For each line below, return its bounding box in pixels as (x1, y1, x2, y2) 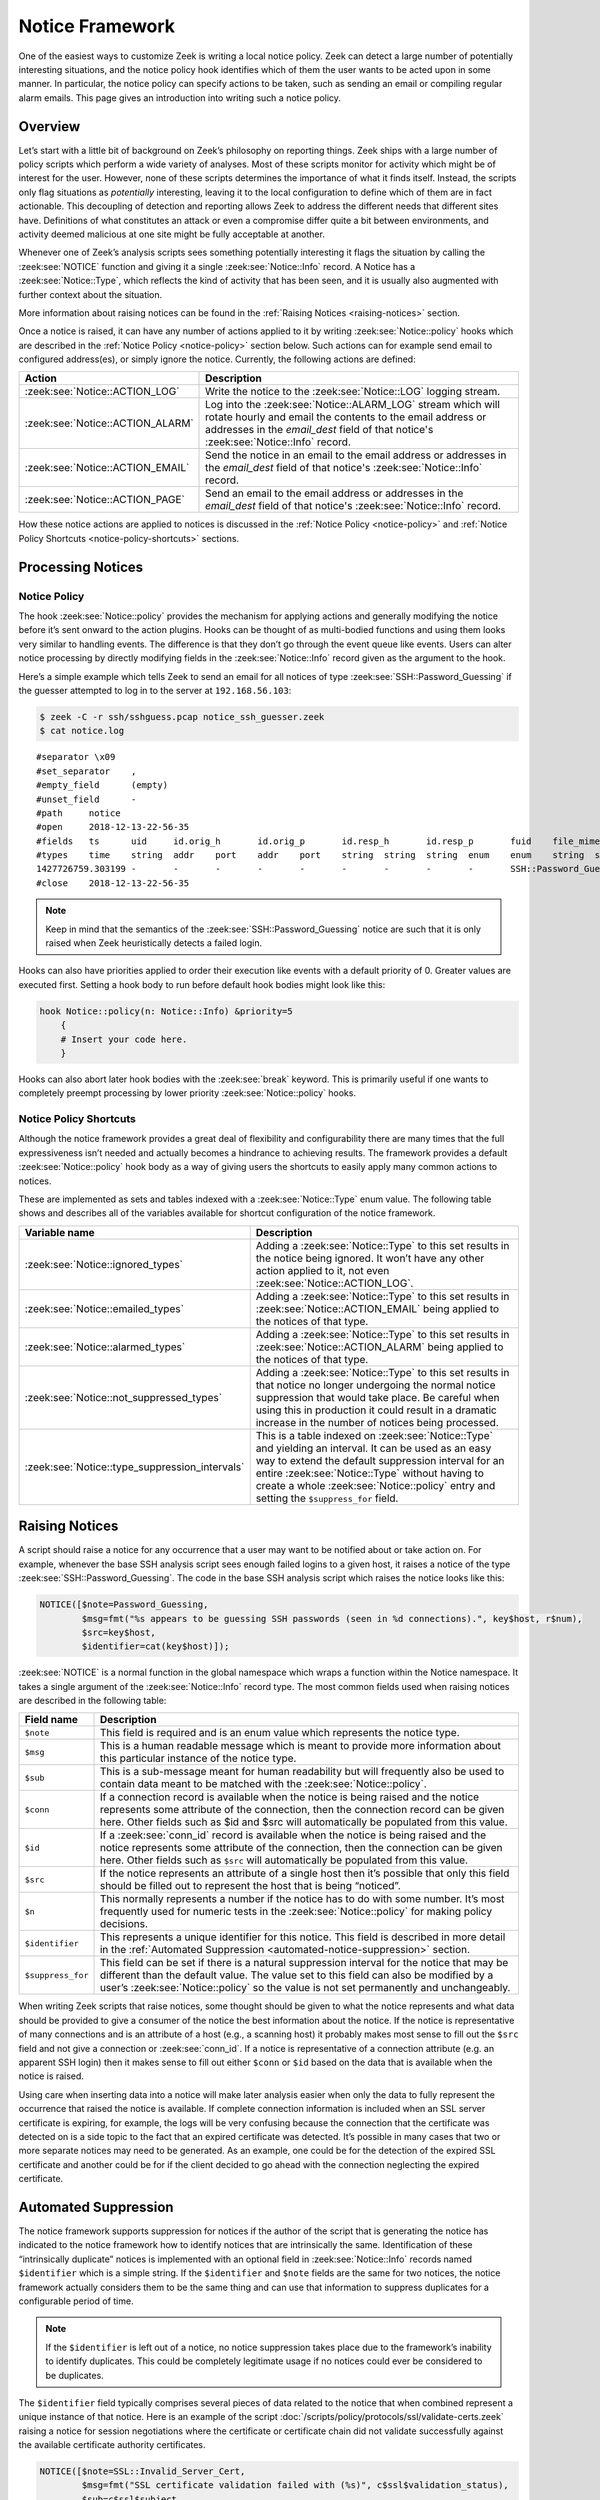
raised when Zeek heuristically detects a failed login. (45, 937, 263, 949)
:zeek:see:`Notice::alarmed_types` (24, 1340, 186, 1354)
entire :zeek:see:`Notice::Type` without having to (255, 1466, 484, 1480)
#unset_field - (36, 793, 137, 805)
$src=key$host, (81, 1626, 157, 1638)
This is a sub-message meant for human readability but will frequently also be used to (99, 1765, 505, 1779)
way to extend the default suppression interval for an (255, 1453, 505, 1467)
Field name (24, 1713, 79, 1727)
